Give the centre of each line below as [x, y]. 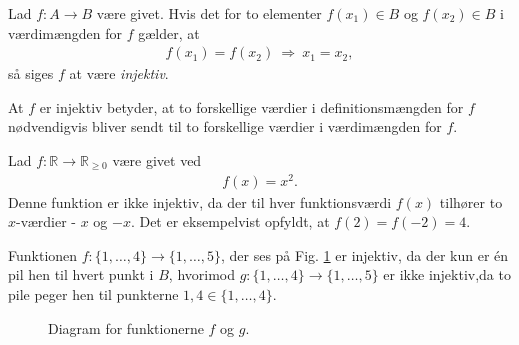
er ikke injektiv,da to [447, 274]
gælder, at [169, 32]
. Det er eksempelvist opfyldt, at [230, 221]
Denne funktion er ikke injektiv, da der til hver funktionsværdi [200, 201]
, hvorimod [201, 274]
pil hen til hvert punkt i [81, 274]
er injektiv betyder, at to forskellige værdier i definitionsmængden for [251, 106]
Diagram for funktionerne [126, 327]
